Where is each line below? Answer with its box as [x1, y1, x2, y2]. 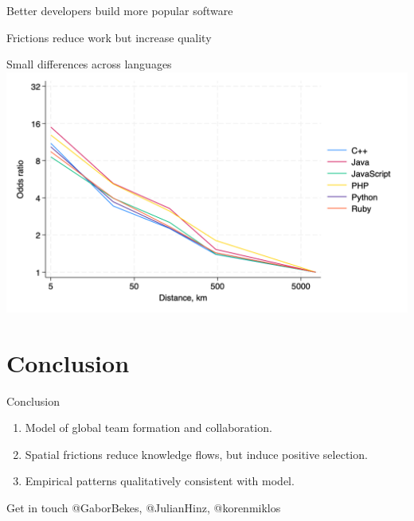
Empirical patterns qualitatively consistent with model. [25, 472, 295, 489]
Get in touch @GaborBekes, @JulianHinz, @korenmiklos [6, 500, 281, 516]
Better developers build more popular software [6, 2, 233, 18]
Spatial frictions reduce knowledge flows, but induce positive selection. [25, 445, 368, 462]
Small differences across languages [6, 56, 172, 72]
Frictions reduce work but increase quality [6, 29, 212, 45]
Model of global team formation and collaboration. [25, 419, 272, 436]
